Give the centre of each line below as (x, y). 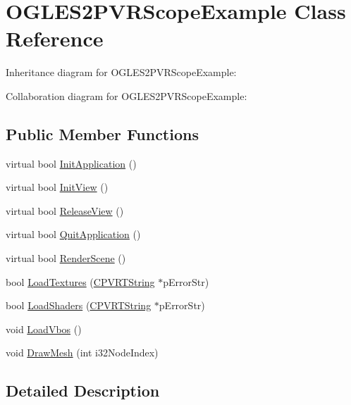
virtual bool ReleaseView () (65, 210)
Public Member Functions (102, 133)
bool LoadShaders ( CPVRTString (79, 305)
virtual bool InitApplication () (71, 163)
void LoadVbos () (44, 329)
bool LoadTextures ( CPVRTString (80, 281)
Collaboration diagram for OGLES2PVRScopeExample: (127, 95)
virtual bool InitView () (57, 187)
